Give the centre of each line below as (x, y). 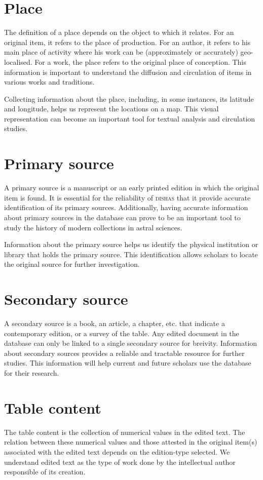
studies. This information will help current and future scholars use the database (128, 363)
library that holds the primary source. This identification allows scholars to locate (131, 254)
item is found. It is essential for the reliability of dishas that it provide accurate (127, 197)
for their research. (32, 373)
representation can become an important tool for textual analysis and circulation (130, 118)
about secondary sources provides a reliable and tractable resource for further (124, 353)
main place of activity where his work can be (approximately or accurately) (121, 52)
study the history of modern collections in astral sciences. (93, 227)
